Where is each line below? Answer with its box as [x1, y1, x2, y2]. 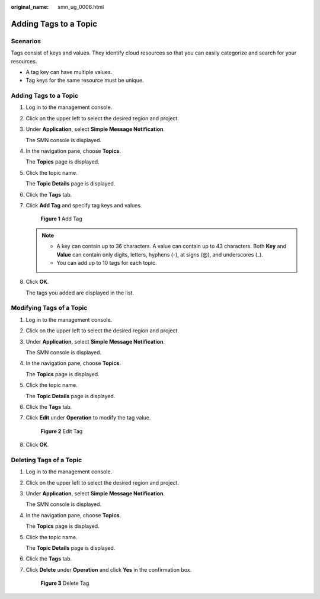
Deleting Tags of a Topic [11, 456, 82, 464]
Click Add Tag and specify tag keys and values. [25, 201, 142, 209]
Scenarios [11, 37, 41, 45]
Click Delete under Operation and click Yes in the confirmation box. [25, 566, 192, 573]
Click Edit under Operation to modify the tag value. [25, 414, 151, 421]
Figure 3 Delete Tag [40, 579, 89, 587]
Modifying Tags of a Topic [11, 304, 88, 312]
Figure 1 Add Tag [40, 215, 82, 222]
